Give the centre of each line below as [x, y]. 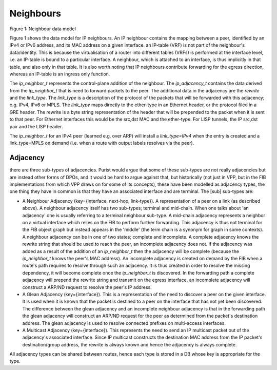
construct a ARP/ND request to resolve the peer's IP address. [87, 287]
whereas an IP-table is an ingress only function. [60, 74]
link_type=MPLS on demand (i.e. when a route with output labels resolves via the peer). [102, 143]
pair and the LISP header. [36, 126]
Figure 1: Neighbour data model [43, 29]
